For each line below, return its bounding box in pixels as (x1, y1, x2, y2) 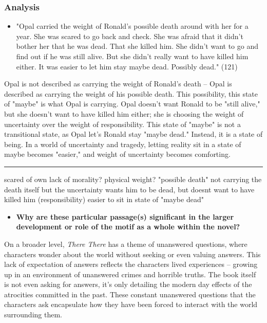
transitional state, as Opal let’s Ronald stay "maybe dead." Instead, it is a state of (4, 129, 263, 139)
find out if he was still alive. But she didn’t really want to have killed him (16, 51, 249, 61)
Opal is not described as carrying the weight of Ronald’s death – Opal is (4, 78, 232, 89)
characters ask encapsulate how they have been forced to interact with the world (4, 299, 258, 310)
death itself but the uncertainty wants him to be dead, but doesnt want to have (4, 184, 255, 194)
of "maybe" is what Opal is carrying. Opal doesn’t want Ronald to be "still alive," (4, 98, 260, 109)
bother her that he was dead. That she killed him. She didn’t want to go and (16, 41, 258, 51)
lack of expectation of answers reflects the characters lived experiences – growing (4, 259, 258, 270)
